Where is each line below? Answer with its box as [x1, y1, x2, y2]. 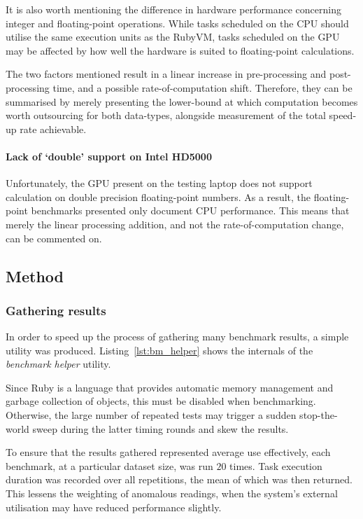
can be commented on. [6, 230, 102, 245]
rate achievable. [20, 121, 87, 136]
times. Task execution [229, 458, 322, 473]
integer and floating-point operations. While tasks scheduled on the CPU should [6, 15, 349, 30]
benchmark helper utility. [6, 357, 111, 371]
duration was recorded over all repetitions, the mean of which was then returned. [6, 472, 353, 487]
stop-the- [299, 408, 338, 422]
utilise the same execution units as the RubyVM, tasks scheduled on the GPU [6, 29, 340, 44]
